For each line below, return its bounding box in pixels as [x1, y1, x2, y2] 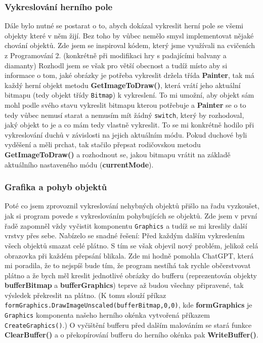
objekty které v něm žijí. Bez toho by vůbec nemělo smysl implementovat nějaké [5, 30, 254, 40]
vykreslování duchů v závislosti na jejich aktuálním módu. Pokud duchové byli [5, 129, 247, 140]
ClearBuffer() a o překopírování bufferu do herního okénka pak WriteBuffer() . [5, 329, 258, 340]
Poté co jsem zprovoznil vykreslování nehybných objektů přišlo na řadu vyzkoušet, [5, 200, 259, 211]
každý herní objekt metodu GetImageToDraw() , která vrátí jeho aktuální [5, 79, 241, 90]
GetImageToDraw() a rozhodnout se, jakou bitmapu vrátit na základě [5, 149, 231, 160]
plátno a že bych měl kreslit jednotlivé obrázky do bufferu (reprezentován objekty [5, 270, 257, 280]
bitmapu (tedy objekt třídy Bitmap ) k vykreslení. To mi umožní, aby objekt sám [5, 90, 254, 100]
